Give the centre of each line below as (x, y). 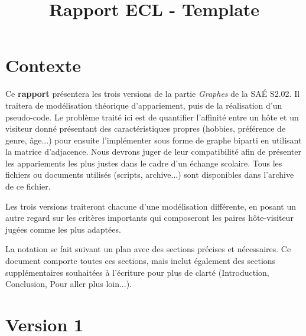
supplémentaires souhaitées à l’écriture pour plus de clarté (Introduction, (137, 272)
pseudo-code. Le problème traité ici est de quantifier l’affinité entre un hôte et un (152, 117)
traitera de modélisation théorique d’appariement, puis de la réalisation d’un (144, 105)
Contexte (43, 65)
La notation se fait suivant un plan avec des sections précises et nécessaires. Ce (148, 249)
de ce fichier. (28, 186)
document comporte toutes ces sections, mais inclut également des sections (141, 261)
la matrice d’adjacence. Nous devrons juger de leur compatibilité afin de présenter (153, 151)
